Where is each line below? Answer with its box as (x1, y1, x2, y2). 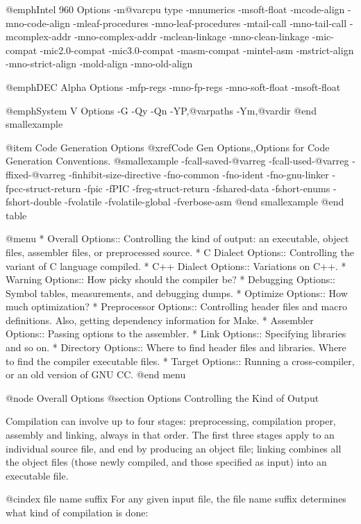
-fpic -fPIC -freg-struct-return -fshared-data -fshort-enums (83, 180, 330, 195)
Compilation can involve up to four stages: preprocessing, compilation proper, (6, 414, 336, 428)
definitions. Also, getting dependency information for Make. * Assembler (6, 312, 314, 327)
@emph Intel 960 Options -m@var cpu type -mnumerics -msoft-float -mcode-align (6, 2, 345, 16)
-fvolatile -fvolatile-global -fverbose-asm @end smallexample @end (65, 194, 344, 209)
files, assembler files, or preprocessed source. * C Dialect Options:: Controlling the (6, 244, 354, 259)
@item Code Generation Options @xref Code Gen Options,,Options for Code (6, 140, 330, 154)
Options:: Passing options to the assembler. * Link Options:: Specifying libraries (6, 326, 346, 341)
